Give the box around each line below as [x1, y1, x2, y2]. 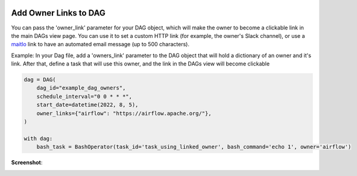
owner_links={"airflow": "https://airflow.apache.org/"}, [36, 110, 212, 117]
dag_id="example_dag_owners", [36, 85, 126, 91]
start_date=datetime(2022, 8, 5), [36, 102, 139, 108]
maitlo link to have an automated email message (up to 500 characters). [11, 41, 190, 48]
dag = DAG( [24, 76, 56, 83]
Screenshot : [11, 159, 43, 166]
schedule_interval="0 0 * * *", [36, 93, 133, 100]
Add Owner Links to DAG [11, 8, 106, 18]
